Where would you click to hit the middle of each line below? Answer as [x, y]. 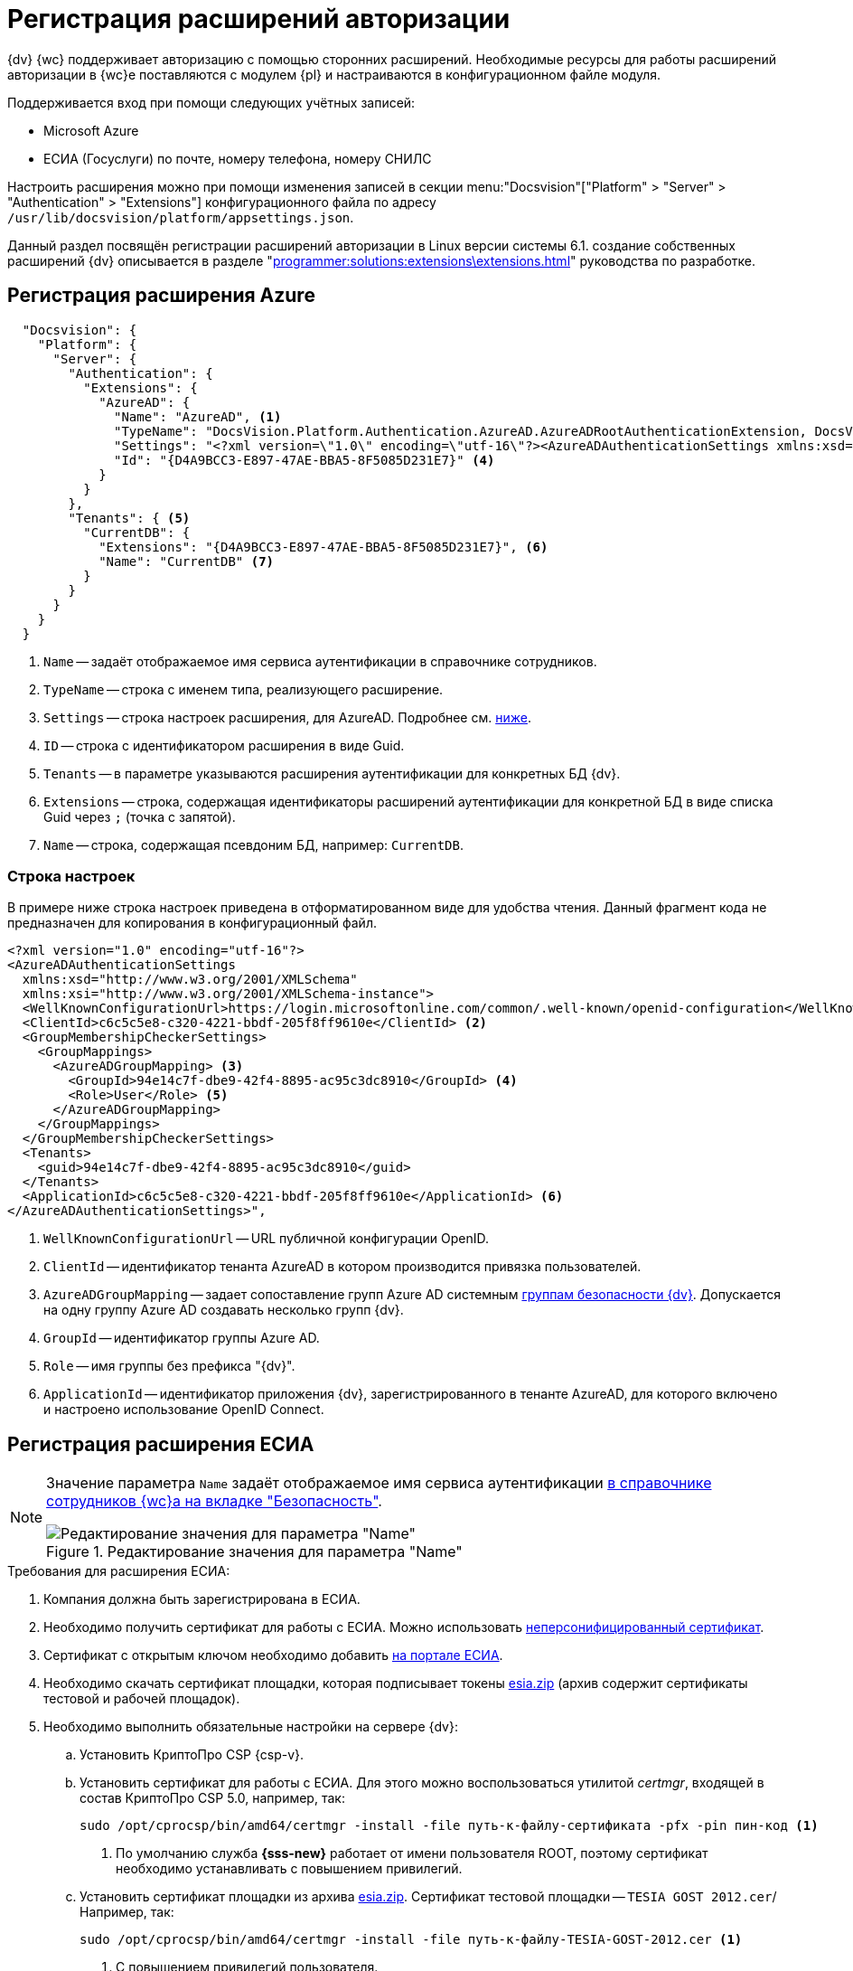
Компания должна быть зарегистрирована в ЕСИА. [202, 1599]
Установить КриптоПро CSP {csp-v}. [192, 1755]
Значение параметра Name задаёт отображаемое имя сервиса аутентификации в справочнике [379, 1483]
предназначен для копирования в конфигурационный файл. [192, 923]
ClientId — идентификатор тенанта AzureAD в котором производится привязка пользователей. [342, 1267]
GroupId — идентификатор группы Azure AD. [182, 1338]
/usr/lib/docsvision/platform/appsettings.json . [181, 217]
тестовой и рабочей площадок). [142, 1699]
